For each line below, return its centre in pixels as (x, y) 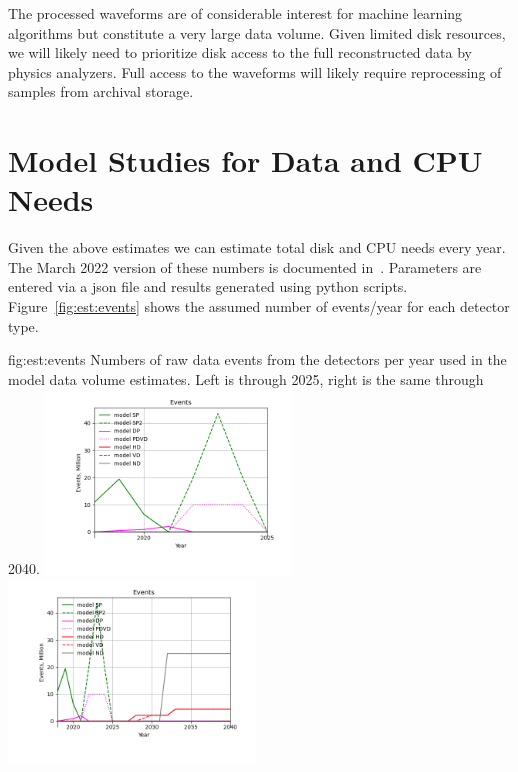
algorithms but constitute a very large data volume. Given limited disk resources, (257, 32)
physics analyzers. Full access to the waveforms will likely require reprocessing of (255, 71)
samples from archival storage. (101, 91)
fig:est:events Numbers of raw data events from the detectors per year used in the (257, 359)
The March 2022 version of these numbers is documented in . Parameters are (245, 266)
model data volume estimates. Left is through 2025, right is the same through (246, 378)
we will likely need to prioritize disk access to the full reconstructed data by (240, 52)
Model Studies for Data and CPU (245, 160)
